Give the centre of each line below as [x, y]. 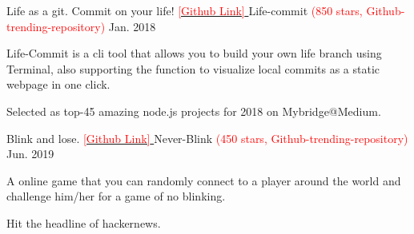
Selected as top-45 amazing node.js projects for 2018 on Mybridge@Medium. [194, 111]
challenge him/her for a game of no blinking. [116, 196]
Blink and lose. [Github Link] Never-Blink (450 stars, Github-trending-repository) [207, 138]
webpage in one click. [58, 84]
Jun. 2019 [30, 154]
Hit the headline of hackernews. [84, 222]
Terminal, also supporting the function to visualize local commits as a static [193, 68]
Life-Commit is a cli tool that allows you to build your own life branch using [194, 53]
